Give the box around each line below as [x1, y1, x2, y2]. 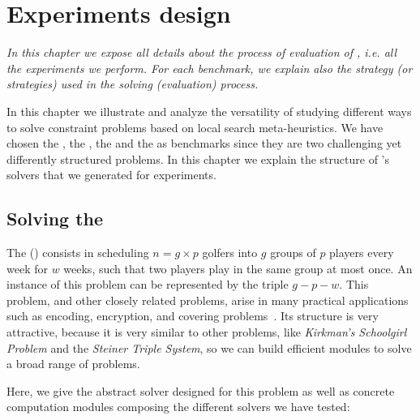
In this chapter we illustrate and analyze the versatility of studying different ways [6, 102, 412, 119]
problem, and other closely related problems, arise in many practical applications [6, 291, 409, 308]
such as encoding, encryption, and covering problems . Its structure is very [6, 307, 379, 324]
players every [329, 244, 394, 261]
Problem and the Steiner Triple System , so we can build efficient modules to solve [6, 339, 412, 356]
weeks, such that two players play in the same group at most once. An [63, 259, 413, 276]
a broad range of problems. [6, 355, 140, 372]
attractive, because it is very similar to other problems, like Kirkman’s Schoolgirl [6, 324, 407, 341]
